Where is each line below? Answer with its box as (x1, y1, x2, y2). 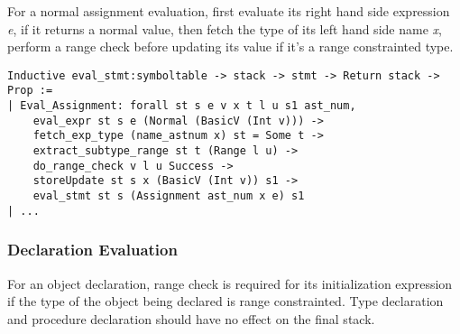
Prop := (7, 84, 53, 97)
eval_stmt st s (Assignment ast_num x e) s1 (32, 190, 305, 203)
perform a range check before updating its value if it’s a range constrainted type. (7, 37, 454, 56)
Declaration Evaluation (7, 238, 178, 261)
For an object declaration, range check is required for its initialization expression (7, 274, 453, 292)
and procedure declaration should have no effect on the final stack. (7, 309, 375, 328)
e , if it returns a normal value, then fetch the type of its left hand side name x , (7, 19, 442, 38)
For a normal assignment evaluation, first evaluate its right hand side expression (7, 2, 450, 20)
